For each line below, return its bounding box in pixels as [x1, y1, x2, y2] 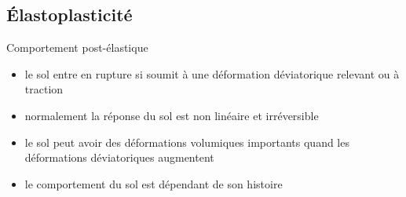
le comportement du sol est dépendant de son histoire [24, 175, 283, 192]
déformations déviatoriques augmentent [24, 149, 214, 166]
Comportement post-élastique [6, 39, 148, 56]
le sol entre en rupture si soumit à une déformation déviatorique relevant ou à [24, 65, 400, 82]
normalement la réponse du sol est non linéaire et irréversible [24, 107, 319, 123]
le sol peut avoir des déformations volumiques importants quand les [24, 133, 349, 150]
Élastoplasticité [6, 2, 133, 27]
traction [24, 81, 64, 97]
